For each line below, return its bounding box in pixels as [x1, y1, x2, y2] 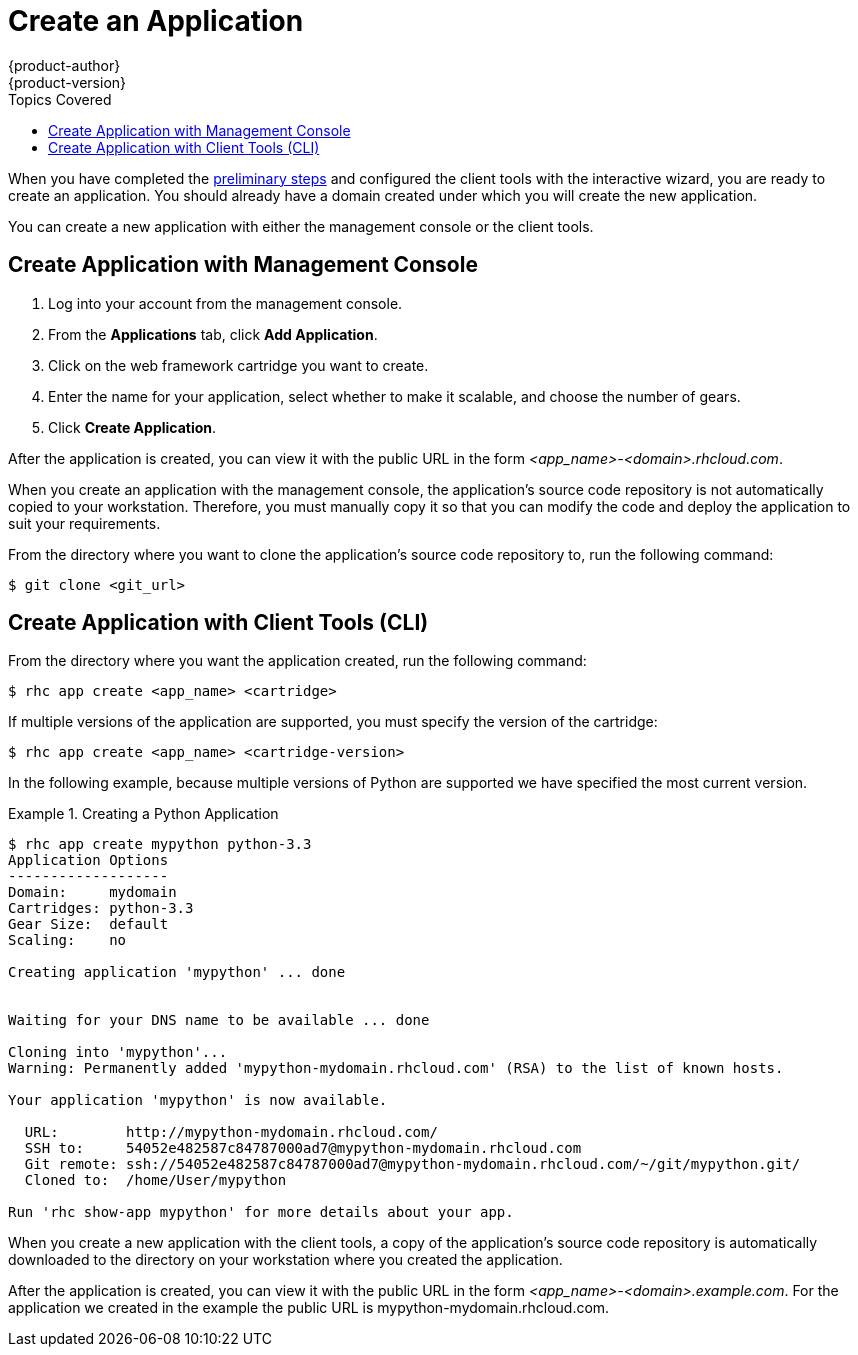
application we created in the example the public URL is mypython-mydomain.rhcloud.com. [8, 1299, 610, 1317]
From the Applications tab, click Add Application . [48, 325, 378, 343]
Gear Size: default [8, 916, 169, 933]
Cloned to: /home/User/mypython [24, 1172, 287, 1189]
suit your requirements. [8, 514, 161, 532]
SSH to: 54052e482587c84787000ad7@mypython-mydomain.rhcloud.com [24, 1140, 582, 1157]
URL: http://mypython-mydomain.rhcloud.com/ [24, 1124, 438, 1141]
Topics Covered [8, 90, 112, 108]
